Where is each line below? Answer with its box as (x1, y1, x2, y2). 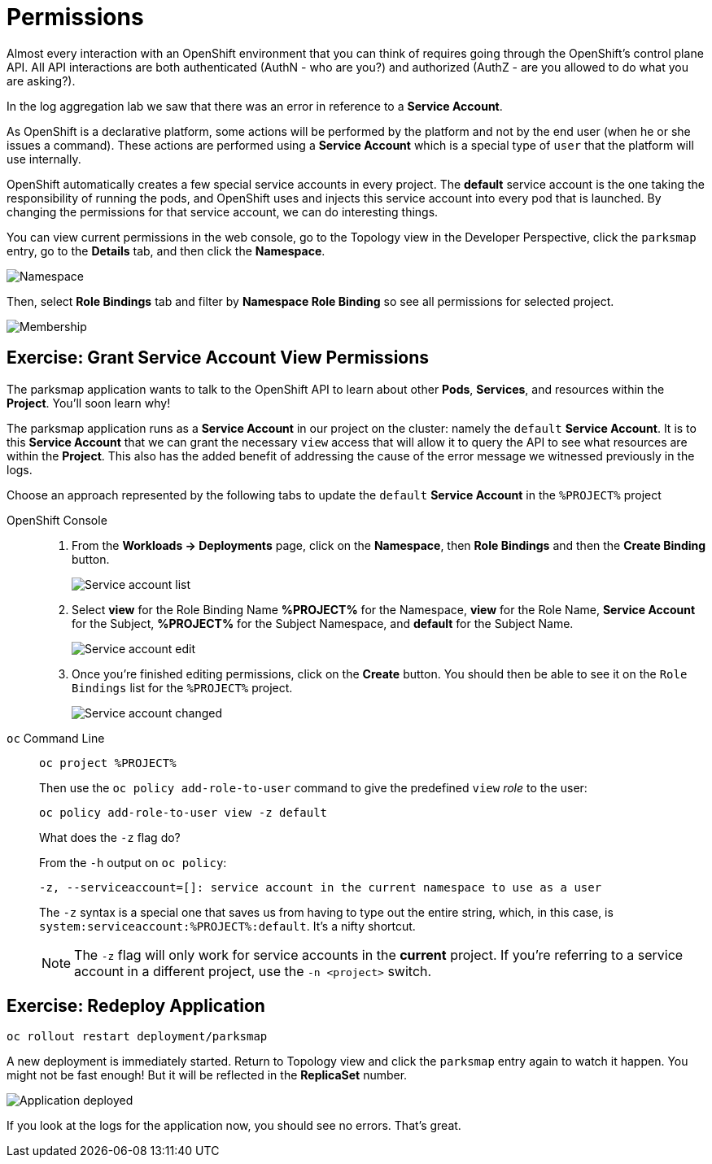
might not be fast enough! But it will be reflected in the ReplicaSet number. (7, 1068, 408, 1083)
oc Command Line (7, 730, 105, 745)
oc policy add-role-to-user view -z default (39, 805, 328, 819)
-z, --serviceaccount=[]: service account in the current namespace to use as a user (39, 880, 602, 894)
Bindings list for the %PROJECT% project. (72, 680, 293, 695)
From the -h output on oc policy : (39, 855, 227, 870)
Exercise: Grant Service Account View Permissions (7, 347, 430, 368)
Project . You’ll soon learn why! (7, 395, 171, 410)
